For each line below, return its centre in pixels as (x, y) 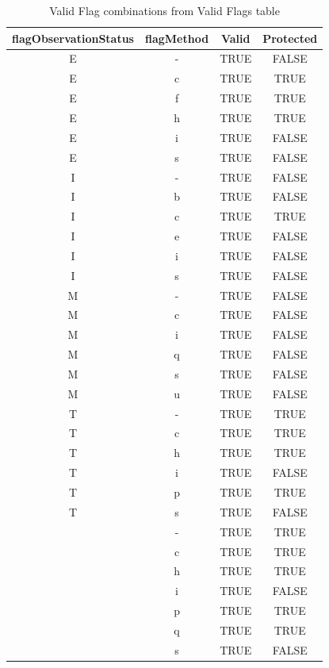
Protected (290, 38)
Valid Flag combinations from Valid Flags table (164, 10)
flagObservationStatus (73, 38)
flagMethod (177, 38)
